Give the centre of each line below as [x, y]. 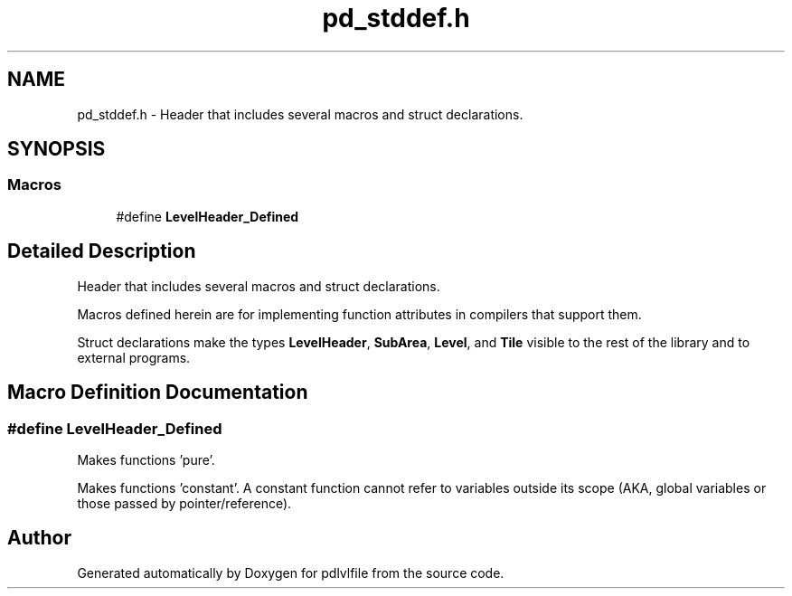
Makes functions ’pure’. [146, 459]
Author [39, 538]
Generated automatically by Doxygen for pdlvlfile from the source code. [291, 572]
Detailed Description [102, 251]
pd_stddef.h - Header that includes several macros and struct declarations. [300, 114]
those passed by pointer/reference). [184, 503]
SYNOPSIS [57, 149]
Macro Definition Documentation [158, 393]
